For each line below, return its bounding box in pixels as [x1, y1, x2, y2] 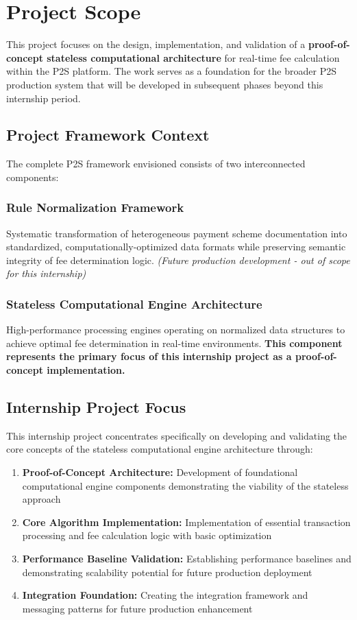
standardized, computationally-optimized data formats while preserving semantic [6, 239, 346, 254]
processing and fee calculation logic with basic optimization [22, 528, 272, 542]
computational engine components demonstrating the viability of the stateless [22, 478, 349, 492]
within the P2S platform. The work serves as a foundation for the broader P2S [6, 64, 336, 78]
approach [22, 492, 61, 506]
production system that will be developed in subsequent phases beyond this [6, 77, 323, 91]
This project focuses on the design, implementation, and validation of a [6, 37, 306, 51]
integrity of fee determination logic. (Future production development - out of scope [6, 252, 350, 267]
